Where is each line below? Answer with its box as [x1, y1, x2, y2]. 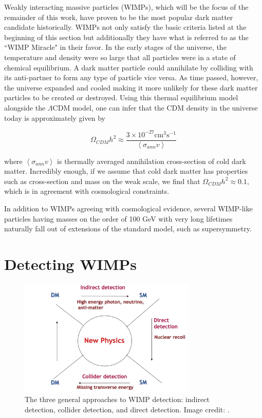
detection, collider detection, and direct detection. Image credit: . [25, 404, 230, 414]
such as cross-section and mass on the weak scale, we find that [4, 175, 200, 186]
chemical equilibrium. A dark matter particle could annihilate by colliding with [4, 62, 253, 72]
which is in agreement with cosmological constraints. [4, 186, 170, 196]
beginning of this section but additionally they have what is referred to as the [4, 31, 249, 42]
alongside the [4, 102, 46, 113]
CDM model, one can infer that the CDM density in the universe [52, 102, 258, 113]
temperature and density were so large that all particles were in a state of [4, 51, 236, 62]
